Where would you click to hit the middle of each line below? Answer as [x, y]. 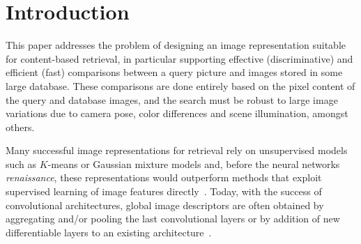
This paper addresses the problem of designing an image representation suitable [176, 45]
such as [21, 163]
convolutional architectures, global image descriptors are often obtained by [165, 205]
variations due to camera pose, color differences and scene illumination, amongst [177, 113]
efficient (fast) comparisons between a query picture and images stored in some [174, 72]
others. [20, 127]
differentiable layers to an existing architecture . [109, 232]
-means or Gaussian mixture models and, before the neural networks [194, 163]
